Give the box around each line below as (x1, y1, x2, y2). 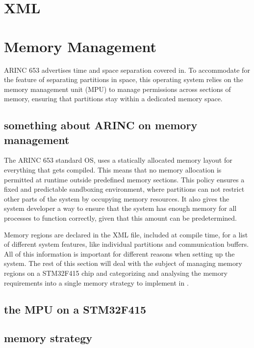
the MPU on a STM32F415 (4, 301, 147, 317)
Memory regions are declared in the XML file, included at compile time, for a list (4, 229, 248, 239)
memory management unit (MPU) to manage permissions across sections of (4, 84, 231, 94)
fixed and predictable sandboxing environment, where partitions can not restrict (4, 184, 245, 194)
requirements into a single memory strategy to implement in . (4, 277, 189, 288)
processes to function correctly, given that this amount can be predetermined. (4, 213, 237, 223)
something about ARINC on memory (4, 117, 198, 133)
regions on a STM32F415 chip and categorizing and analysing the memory (4, 268, 228, 278)
